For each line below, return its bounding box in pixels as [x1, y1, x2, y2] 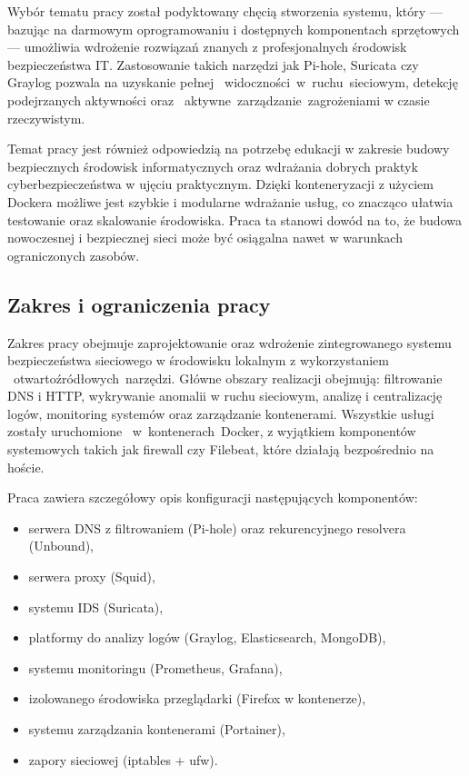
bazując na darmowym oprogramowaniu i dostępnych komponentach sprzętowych [7, 19, 460, 38]
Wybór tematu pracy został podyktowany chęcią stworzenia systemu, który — [7, 2, 443, 20]
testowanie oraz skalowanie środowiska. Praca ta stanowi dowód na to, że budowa [7, 210, 462, 229]
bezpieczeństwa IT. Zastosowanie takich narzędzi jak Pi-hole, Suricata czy [7, 55, 419, 74]
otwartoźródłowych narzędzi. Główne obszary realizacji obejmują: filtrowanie [13, 368, 443, 387]
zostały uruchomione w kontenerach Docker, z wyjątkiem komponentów [7, 422, 416, 441]
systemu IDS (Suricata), [28, 597, 164, 616]
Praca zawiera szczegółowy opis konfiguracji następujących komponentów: [7, 488, 418, 507]
